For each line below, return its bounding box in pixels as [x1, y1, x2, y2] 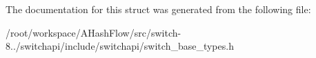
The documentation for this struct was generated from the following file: [6, 2, 311, 16]
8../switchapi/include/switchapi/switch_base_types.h [6, 39, 234, 53]
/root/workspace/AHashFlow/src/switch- [6, 25, 181, 39]
